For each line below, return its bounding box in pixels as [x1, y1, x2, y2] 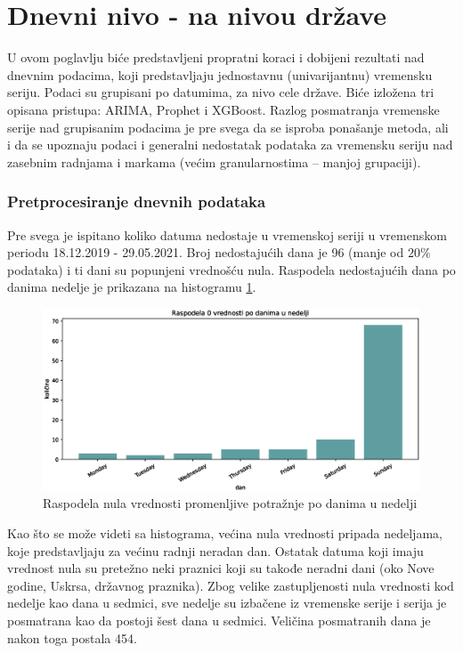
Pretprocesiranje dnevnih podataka [7, 190, 266, 213]
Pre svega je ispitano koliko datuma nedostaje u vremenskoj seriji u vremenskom [7, 225, 447, 244]
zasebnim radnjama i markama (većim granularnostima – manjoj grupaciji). [7, 152, 421, 171]
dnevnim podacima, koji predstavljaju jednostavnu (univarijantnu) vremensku [7, 65, 433, 84]
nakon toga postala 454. [7, 628, 137, 647]
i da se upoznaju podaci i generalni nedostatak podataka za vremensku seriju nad [7, 135, 453, 154]
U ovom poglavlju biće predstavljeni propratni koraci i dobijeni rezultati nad [7, 48, 425, 67]
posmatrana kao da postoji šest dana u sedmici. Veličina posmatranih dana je [7, 610, 431, 629]
